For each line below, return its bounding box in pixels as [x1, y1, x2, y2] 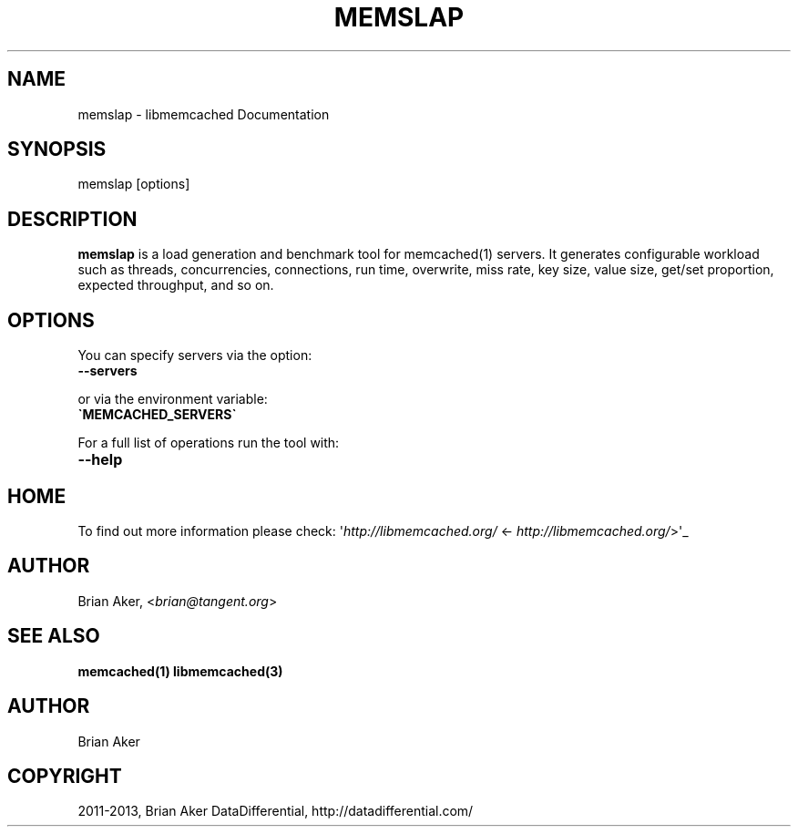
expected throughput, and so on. [77, 277, 274, 293]
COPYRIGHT [7, 764, 122, 788]
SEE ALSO [7, 624, 100, 648]
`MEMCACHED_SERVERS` [77, 407, 237, 423]
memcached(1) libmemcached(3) [77, 663, 283, 679]
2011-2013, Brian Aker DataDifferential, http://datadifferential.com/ [77, 803, 474, 819]
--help [77, 450, 123, 469]
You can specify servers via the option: [77, 347, 312, 364]
